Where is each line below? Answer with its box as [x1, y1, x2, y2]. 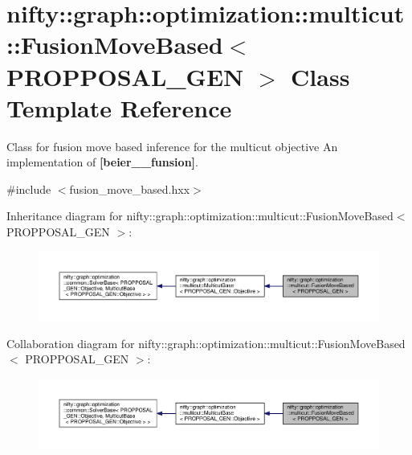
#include [6, 180, 51, 197]
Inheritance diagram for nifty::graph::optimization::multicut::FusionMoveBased [6, 207, 394, 224]
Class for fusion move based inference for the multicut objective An [6, 137, 338, 154]
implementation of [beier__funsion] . [6, 154, 198, 170]
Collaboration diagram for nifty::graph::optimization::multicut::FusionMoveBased [6, 334, 406, 351]
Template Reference [6, 91, 232, 124]
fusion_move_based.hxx [69, 180, 190, 197]
